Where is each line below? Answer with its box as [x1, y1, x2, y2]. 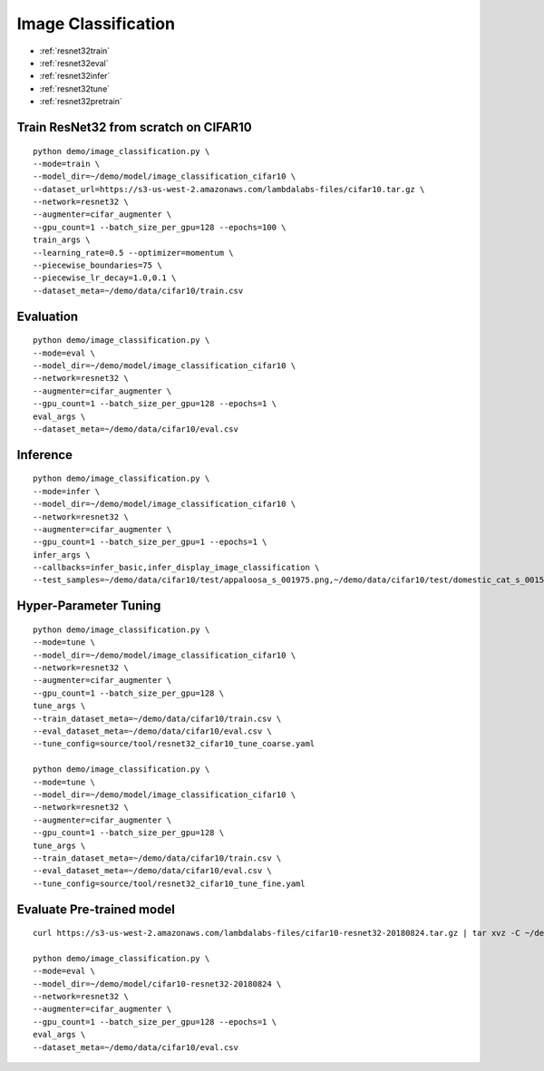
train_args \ [33, 235, 91, 245]
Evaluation [16, 308, 79, 324]
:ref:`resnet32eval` [39, 57, 109, 68]
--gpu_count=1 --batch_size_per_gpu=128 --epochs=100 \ [33, 222, 287, 232]
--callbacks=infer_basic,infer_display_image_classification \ [33, 562, 320, 573]
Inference [16, 447, 73, 462]
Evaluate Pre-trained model [16, 901, 176, 917]
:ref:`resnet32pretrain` [39, 96, 122, 107]
